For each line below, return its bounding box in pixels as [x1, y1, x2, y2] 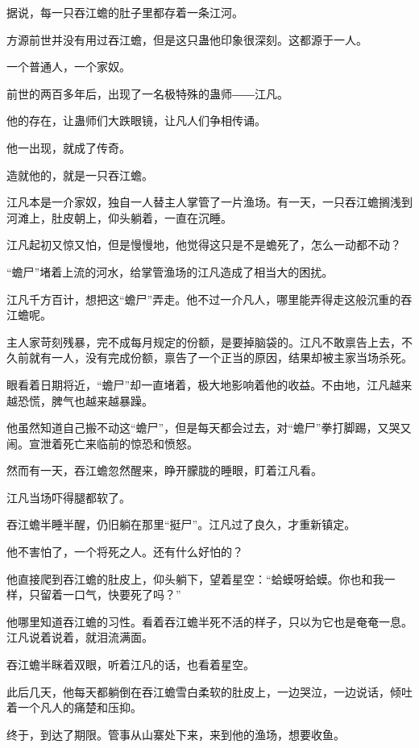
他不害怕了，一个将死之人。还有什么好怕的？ [6, 543, 243, 560]
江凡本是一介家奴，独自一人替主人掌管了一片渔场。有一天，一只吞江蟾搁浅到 [6, 193, 413, 210]
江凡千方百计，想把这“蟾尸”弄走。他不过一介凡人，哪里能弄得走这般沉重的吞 [6, 290, 413, 307]
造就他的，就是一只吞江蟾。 [6, 166, 153, 183]
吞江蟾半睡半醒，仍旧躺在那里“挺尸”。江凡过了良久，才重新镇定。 [6, 516, 356, 533]
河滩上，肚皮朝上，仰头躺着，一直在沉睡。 [6, 209, 232, 226]
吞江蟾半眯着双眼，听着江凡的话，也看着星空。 [6, 656, 255, 673]
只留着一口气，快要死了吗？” [28, 586, 181, 603]
